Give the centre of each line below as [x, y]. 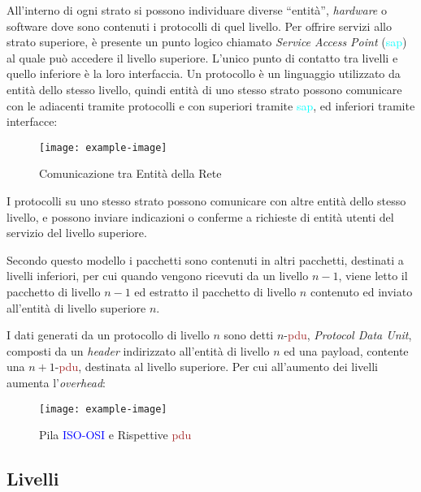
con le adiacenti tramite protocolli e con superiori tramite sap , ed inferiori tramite [211, 105]
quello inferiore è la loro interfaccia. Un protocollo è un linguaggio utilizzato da [204, 73]
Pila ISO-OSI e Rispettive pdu [115, 435]
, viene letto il [373, 276]
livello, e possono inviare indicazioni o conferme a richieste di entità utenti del [200, 216]
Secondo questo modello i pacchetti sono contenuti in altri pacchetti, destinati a [205, 259]
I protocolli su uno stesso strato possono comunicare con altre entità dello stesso [206, 201]
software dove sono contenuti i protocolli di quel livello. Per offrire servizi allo [199, 26]
